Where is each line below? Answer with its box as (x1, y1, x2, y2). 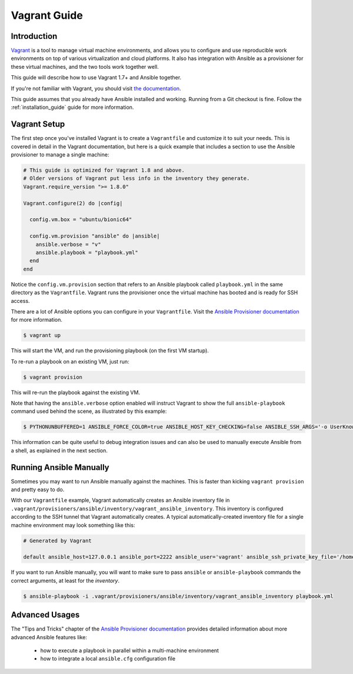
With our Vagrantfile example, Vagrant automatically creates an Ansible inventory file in (11, 497, 230, 504)
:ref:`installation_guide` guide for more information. (11, 104, 134, 111)
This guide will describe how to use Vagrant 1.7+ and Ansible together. (11, 74, 182, 81)
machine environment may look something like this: (11, 521, 135, 529)
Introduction (11, 31, 58, 41)
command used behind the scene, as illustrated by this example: (11, 408, 167, 415)
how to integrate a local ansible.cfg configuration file (40, 655, 176, 662)
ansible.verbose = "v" (35, 241, 101, 248)
